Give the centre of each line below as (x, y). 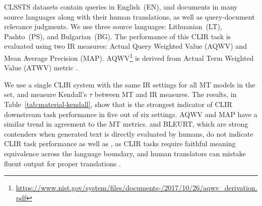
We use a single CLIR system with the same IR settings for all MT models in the (130, 84)
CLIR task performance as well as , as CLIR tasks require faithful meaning (120, 143)
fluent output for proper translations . (62, 163)
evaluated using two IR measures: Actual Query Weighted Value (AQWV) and (125, 46)
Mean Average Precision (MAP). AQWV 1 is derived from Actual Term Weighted (129, 57)
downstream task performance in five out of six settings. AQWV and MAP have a (131, 114)
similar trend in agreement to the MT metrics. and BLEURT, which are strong (126, 124)
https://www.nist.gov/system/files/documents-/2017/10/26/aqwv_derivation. (137, 188)
